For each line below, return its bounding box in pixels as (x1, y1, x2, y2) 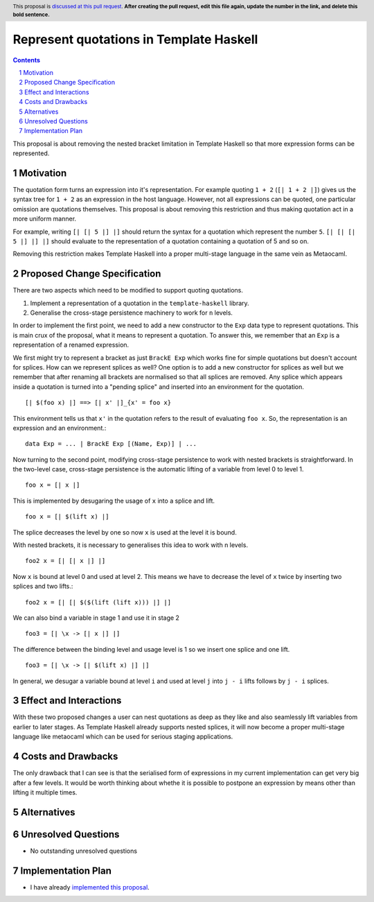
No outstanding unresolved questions (30, 847, 138, 855)
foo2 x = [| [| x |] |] (25, 557, 106, 565)
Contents (12, 55, 41, 64)
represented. (12, 149, 50, 157)
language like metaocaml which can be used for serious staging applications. (12, 732, 233, 741)
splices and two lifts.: (12, 582, 73, 591)
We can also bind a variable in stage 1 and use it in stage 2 (12, 614, 180, 622)
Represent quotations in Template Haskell (12, 31, 258, 47)
